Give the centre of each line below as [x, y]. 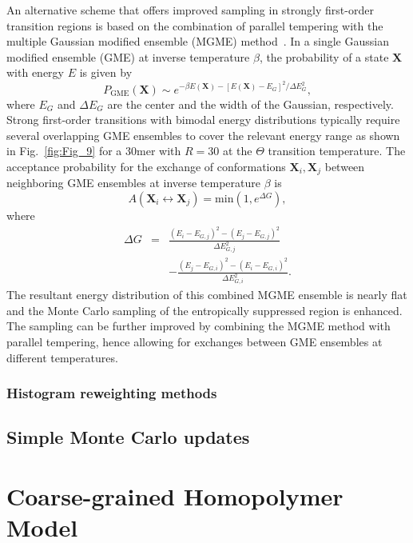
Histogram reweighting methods [112, 393]
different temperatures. [62, 357]
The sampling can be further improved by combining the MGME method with [199, 326]
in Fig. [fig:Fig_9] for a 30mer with [94, 151]
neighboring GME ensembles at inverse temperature [134, 183]
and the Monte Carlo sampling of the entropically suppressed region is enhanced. [205, 310]
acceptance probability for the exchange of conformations [146, 166]
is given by [106, 72]
